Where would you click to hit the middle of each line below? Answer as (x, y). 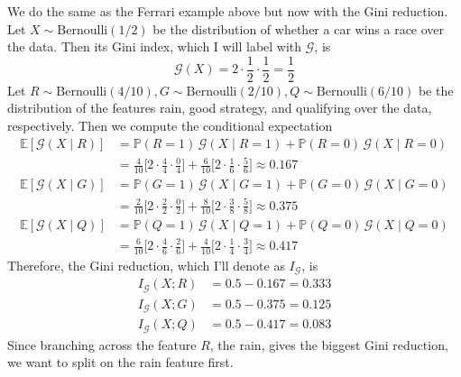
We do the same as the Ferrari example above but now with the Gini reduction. (228, 11)
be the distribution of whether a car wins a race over (299, 28)
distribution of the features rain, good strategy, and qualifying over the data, (220, 108)
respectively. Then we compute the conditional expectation (170, 126)
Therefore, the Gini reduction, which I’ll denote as (146, 265)
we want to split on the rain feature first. (120, 362)
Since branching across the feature (102, 344)
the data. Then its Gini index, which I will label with (155, 46)
